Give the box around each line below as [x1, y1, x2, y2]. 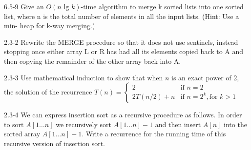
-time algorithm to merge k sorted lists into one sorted [81, 1, 244, 11]
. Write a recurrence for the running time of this [82, 129, 226, 139]
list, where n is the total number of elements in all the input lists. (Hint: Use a [4, 11, 239, 21]
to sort [4, 119, 24, 129]
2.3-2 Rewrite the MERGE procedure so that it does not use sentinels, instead [4, 37, 238, 47]
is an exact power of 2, [171, 72, 239, 82]
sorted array [4, 129, 41, 139]
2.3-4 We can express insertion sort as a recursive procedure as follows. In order [4, 110, 242, 120]
